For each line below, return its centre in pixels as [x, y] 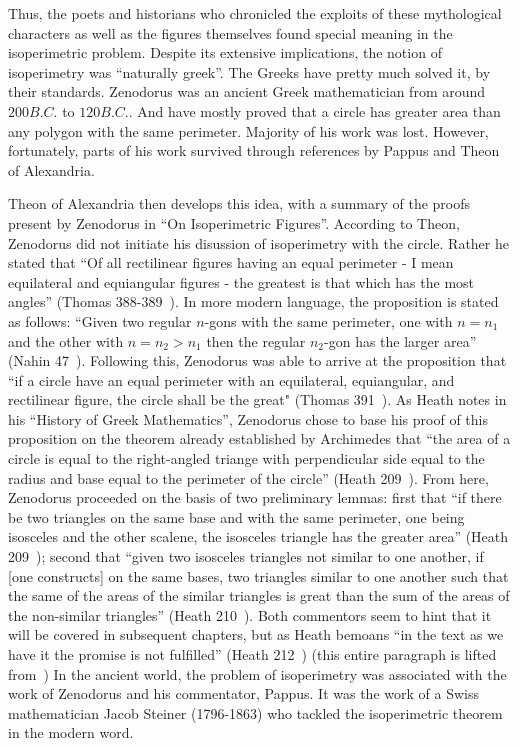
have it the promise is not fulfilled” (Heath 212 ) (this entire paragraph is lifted [252, 654]
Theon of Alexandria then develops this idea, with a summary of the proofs [239, 203]
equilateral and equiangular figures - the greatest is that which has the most [241, 281]
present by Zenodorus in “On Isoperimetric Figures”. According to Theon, [234, 222]
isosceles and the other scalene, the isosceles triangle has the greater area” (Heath [258, 536]
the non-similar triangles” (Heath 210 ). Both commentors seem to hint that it [250, 614]
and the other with [66, 340]
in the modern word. [71, 732]
